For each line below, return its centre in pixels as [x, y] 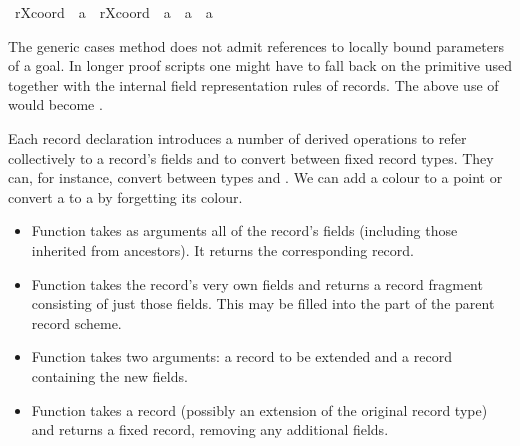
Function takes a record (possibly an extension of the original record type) [259, 409]
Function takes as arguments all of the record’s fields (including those [244, 230]
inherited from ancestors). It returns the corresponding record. [222, 249]
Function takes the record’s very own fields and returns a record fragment [257, 283]
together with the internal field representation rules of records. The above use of [253, 84]
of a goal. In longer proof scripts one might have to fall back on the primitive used [260, 65]
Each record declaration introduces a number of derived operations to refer [237, 137]
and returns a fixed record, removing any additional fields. [210, 429]
